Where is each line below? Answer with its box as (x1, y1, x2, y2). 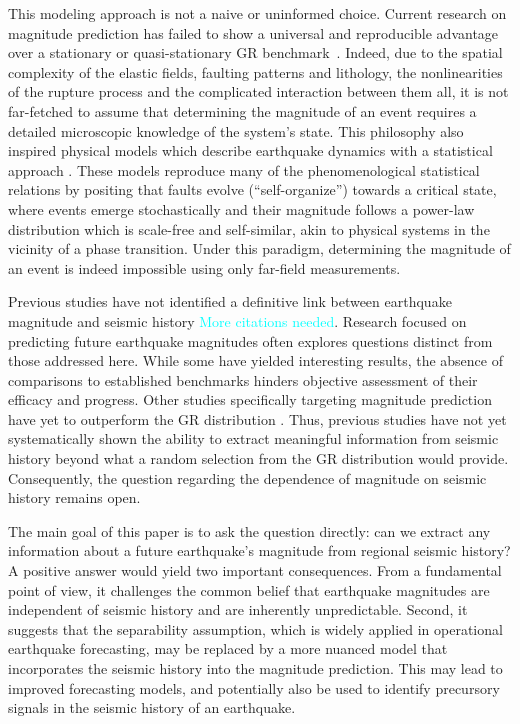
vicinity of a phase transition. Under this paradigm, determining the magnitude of (8, 238, 511, 259)
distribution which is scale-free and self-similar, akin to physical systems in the (8, 218, 490, 239)
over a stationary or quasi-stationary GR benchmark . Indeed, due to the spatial (8, 42, 503, 63)
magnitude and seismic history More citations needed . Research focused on (8, 310, 467, 331)
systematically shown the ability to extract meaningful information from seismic (8, 428, 499, 449)
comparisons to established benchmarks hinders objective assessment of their (8, 369, 478, 390)
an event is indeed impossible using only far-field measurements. (8, 257, 401, 278)
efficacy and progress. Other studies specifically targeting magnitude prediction (8, 389, 492, 410)
